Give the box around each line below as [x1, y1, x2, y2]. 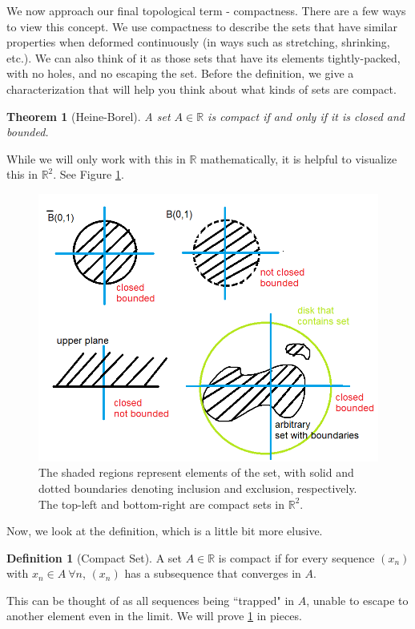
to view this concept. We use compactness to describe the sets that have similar [6, 18, 397, 34]
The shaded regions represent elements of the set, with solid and [38, 464, 354, 481]
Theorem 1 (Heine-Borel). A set [6, 107, 171, 124]
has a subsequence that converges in [124, 565, 301, 582]
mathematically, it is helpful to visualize [200, 150, 397, 167]
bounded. [6, 123, 49, 140]
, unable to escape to [306, 591, 409, 608]
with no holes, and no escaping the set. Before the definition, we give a [6, 65, 354, 82]
